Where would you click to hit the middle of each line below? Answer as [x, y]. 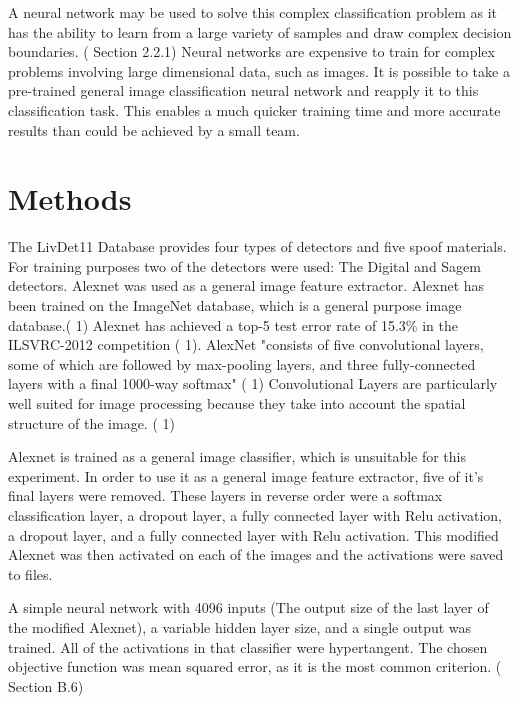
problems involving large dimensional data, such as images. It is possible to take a [259, 70]
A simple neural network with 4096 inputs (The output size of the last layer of [248, 607]
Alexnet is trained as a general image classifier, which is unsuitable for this [237, 456]
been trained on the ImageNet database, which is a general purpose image [235, 305]
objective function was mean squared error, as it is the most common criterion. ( [255, 666]
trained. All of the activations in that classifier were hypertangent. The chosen [248, 646]
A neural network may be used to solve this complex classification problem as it [252, 12]
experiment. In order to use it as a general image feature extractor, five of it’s [246, 475]
